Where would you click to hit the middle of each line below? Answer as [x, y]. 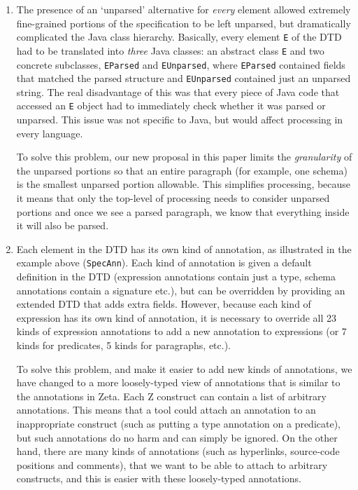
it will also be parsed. [63, 225]
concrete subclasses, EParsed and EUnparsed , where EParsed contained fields [181, 64]
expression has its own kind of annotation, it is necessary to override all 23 [177, 317]
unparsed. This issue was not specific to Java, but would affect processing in [180, 120]
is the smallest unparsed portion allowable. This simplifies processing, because [184, 184]
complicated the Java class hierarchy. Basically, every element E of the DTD [179, 37]
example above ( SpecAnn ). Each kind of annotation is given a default [164, 263]
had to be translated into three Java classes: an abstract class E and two [170, 50]
